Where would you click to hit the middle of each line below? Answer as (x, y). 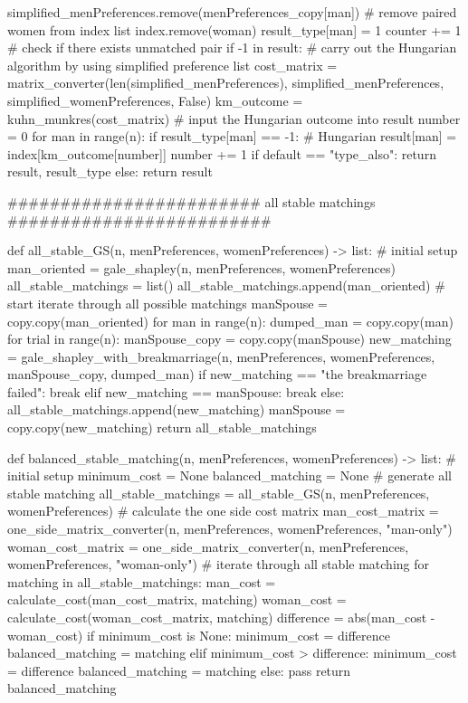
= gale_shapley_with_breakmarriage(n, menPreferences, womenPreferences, (221, 356)
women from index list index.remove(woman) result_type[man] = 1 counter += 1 (234, 29)
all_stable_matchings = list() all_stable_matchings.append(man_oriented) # (226, 285)
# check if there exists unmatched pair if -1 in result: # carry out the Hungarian (232, 47)
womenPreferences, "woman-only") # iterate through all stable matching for (219, 564)
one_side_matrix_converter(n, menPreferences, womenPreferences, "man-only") (230, 529)
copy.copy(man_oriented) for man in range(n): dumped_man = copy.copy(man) (230, 321)
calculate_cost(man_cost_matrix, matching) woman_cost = (177, 599)
